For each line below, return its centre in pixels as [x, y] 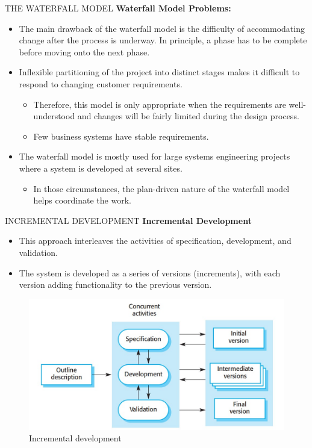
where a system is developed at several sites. [101, 168]
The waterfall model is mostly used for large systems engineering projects [154, 156]
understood [54, 116]
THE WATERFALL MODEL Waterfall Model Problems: [118, 8]
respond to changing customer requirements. [101, 83]
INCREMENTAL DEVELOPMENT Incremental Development [128, 220]
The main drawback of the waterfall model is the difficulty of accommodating [162, 28]
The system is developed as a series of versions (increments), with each [150, 272]
